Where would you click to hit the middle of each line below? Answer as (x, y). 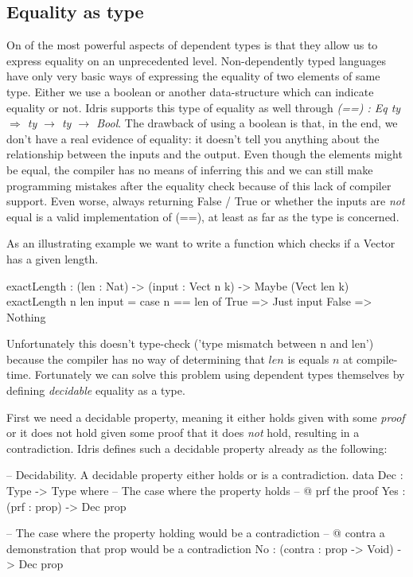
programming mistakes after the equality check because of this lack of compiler (199, 185)
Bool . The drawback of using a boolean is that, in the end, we (247, 123)
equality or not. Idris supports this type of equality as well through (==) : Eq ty (204, 107)
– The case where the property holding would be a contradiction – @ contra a (196, 533)
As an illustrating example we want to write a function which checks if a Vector (201, 243)
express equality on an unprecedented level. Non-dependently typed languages (197, 60)
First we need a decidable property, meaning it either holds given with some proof (206, 417)
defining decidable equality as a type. (96, 390)
